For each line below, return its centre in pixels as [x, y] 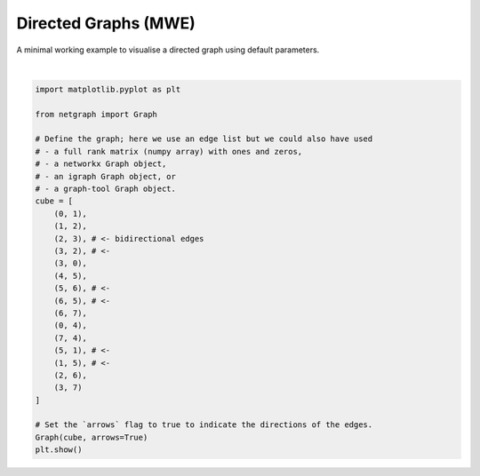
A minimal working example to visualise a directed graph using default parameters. [168, 50]
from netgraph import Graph [96, 114]
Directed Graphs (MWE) [106, 23]
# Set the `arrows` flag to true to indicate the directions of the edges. [204, 425]
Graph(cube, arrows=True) [92, 437]
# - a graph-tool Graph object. [106, 189]
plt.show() [59, 450]
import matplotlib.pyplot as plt [108, 89]
